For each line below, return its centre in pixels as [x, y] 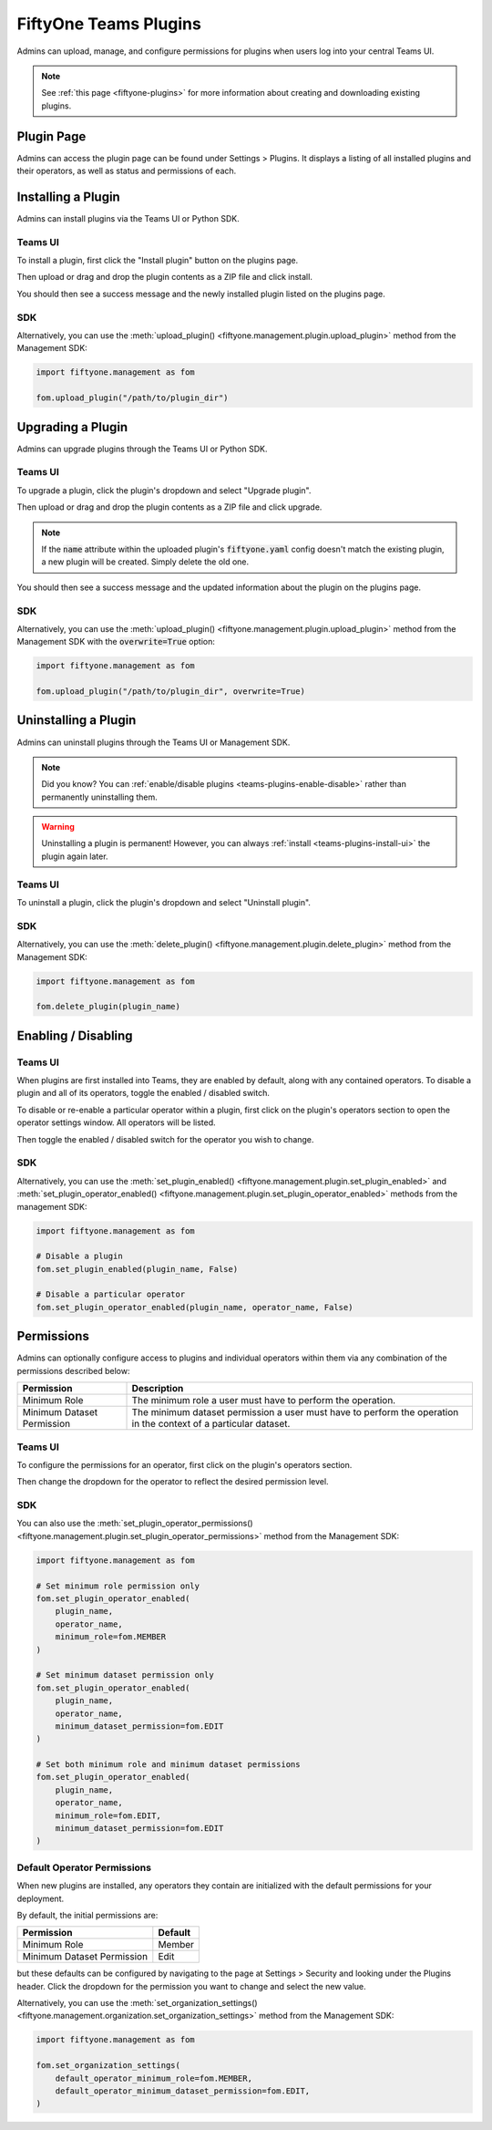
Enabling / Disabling [75, 1035]
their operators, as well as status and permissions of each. [127, 171]
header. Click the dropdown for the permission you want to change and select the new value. [191, 1986]
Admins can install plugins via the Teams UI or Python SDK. [128, 218]
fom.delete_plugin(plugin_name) [108, 1007]
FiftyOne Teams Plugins [109, 24]
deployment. [40, 1898]
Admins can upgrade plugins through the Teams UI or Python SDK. [142, 449]
